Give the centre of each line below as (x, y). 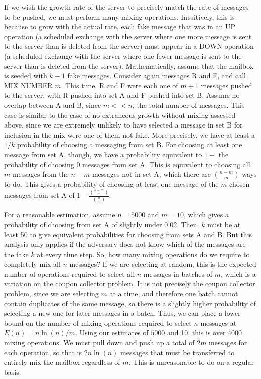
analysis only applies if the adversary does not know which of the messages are (125, 244)
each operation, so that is (43, 352)
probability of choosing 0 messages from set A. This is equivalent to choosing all (127, 164)
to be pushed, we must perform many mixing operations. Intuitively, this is (119, 16)
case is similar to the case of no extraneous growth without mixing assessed (120, 115)
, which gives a (206, 215)
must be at (224, 224)
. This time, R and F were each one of (119, 85)
